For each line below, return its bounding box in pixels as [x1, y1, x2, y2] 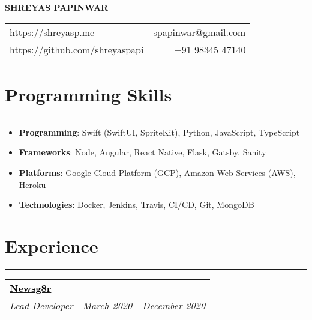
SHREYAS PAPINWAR [5, 1, 109, 13]
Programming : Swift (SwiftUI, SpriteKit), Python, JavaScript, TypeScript [19, 125, 300, 138]
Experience [5, 233, 98, 258]
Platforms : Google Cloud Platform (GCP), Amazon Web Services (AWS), [19, 166, 296, 178]
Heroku [19, 178, 46, 190]
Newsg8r [10, 280, 52, 295]
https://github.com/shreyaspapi [10, 42, 144, 56]
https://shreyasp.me [10, 25, 95, 39]
